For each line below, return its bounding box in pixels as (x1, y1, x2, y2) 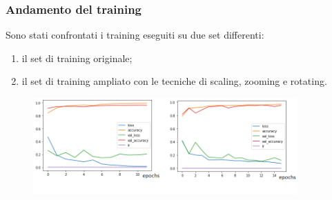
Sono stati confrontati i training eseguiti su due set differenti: (6, 28, 264, 42)
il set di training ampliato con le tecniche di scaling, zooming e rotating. (21, 74, 327, 88)
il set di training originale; (21, 50, 133, 65)
